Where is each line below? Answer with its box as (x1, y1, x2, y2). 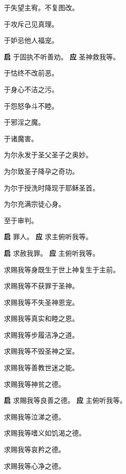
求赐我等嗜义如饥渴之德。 (4, 428, 86, 438)
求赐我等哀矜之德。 (4, 444, 65, 455)
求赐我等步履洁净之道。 (4, 329, 79, 340)
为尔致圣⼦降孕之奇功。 (4, 166, 79, 176)
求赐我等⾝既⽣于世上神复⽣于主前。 (4, 264, 120, 274)
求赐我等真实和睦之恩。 (4, 313, 79, 323)
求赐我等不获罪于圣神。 (4, 281, 79, 291)
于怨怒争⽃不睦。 (4, 100, 58, 111)
